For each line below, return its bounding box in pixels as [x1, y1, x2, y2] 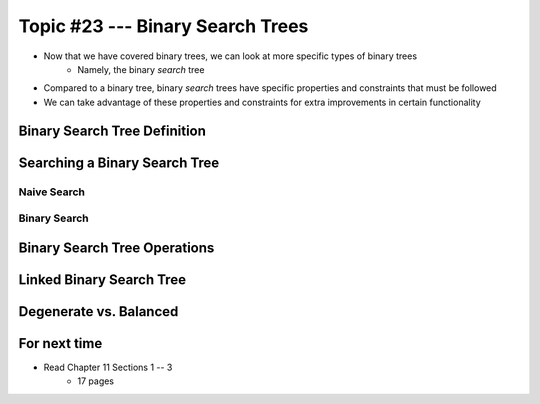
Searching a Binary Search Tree [18, 154, 220, 171]
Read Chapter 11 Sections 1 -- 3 [43, 361, 173, 373]
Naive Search [18, 185, 85, 199]
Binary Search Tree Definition [18, 122, 207, 139]
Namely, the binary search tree [77, 63, 205, 75]
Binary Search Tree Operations [18, 239, 215, 256]
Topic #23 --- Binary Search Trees [18, 15, 309, 37]
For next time [18, 335, 103, 352]
